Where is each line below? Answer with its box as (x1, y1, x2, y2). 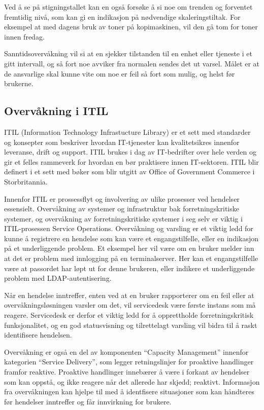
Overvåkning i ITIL (4, 103, 109, 119)
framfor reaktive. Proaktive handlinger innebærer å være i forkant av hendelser (4, 366, 250, 377)
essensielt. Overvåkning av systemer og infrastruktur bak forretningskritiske (4, 203, 239, 214)
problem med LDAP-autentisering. (4, 273, 112, 283)
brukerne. (4, 78, 34, 89)
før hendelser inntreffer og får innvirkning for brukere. (4, 396, 172, 406)
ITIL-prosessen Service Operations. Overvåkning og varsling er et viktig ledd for (4, 223, 253, 234)
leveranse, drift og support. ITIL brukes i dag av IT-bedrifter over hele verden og (4, 146, 256, 157)
